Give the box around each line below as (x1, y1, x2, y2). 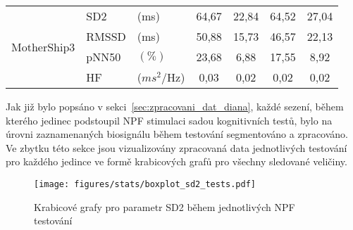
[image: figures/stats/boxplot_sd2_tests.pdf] (34, 179, 256, 189)
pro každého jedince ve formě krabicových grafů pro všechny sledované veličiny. (6, 154, 347, 169)
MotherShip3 (11, 38, 75, 55)
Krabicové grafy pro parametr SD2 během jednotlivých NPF (34, 199, 295, 214)
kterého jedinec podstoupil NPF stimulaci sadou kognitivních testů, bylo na (6, 113, 333, 127)
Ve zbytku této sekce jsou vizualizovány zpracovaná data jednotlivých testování (6, 140, 347, 155)
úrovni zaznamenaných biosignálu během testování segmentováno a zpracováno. (6, 127, 349, 141)
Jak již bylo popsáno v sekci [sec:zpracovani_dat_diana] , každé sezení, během (6, 99, 344, 113)
